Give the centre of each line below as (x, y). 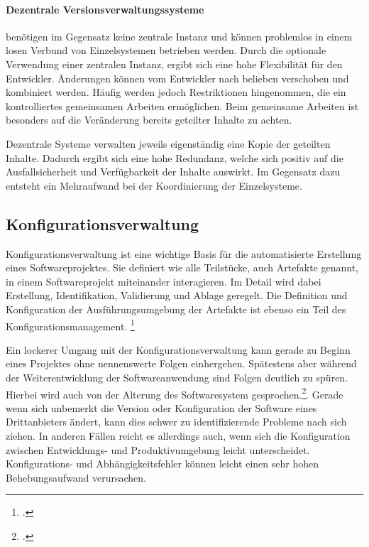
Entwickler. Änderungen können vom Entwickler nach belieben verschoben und (177, 78)
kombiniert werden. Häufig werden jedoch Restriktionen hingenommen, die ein (176, 92)
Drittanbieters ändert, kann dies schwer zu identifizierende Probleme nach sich (176, 422)
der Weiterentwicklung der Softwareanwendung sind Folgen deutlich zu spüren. (177, 377)
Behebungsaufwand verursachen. (76, 477)
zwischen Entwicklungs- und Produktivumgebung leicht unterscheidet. (158, 449)
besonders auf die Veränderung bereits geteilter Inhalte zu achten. (149, 120)
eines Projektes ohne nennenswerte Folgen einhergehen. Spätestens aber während (181, 363)
